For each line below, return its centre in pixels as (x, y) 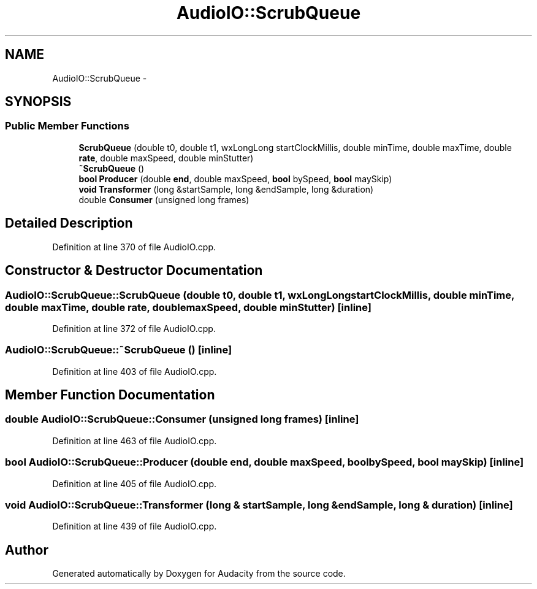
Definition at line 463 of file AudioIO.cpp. (135, 441)
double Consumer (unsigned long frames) (164, 199)
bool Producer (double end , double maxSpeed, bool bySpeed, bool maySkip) (235, 179)
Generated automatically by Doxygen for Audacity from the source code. (199, 574)
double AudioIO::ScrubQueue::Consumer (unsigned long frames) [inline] (182, 419)
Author (27, 550)
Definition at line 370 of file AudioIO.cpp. (134, 247)
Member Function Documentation (110, 395)
